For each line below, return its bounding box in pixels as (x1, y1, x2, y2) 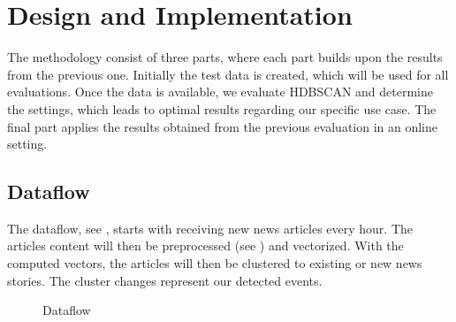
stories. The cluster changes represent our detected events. (7, 271, 323, 289)
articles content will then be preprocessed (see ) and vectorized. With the (7, 236, 404, 255)
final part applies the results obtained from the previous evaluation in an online (7, 117, 438, 135)
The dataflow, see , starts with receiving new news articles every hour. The (7, 218, 414, 237)
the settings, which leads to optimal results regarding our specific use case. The (7, 99, 437, 118)
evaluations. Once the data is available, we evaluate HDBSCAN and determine (7, 82, 433, 101)
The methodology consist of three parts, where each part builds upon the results (7, 48, 443, 66)
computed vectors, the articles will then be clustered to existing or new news (7, 254, 422, 272)
